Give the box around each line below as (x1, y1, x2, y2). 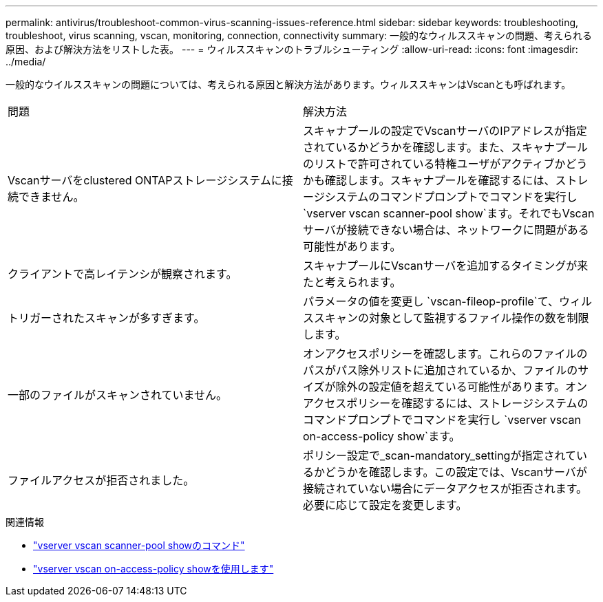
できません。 (19, 190, 85, 204)
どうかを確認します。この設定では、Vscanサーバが (325, 465, 587, 479)
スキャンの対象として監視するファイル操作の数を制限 (314, 311, 589, 325)
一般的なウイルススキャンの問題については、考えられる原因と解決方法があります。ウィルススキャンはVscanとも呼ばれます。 (6, 78, 571, 90)
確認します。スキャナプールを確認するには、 (325, 173, 556, 187)
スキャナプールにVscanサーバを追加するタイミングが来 (303, 259, 589, 272)
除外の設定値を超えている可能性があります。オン (335, 380, 588, 394)
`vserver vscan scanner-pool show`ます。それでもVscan (303, 206, 595, 220)
